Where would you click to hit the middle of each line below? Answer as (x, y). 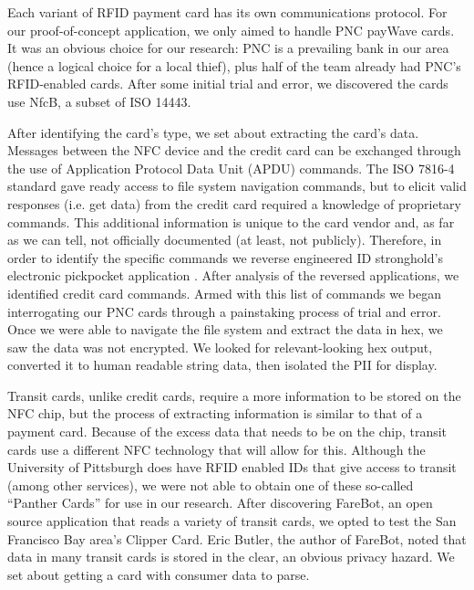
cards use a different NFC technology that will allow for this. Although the (216, 449)
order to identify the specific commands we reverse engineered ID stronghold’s (225, 257)
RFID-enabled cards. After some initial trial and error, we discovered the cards (228, 84)
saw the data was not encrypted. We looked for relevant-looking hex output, (220, 347)
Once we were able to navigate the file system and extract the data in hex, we (225, 329)
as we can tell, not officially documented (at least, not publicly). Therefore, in (225, 240)
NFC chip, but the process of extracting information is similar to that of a (215, 413)
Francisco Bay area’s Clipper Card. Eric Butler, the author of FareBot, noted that (237, 538)
